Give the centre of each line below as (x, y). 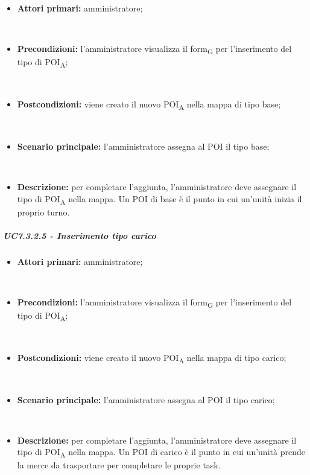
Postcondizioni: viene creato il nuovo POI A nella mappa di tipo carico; (152, 358)
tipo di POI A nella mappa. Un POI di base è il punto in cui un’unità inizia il (160, 199)
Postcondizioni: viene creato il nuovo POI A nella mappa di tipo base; (149, 105)
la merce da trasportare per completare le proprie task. (119, 465)
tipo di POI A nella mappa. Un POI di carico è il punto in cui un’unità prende (161, 453)
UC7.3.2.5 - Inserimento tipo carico (80, 235)
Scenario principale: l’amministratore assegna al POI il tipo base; (143, 146)
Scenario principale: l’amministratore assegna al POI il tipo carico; (146, 399)
